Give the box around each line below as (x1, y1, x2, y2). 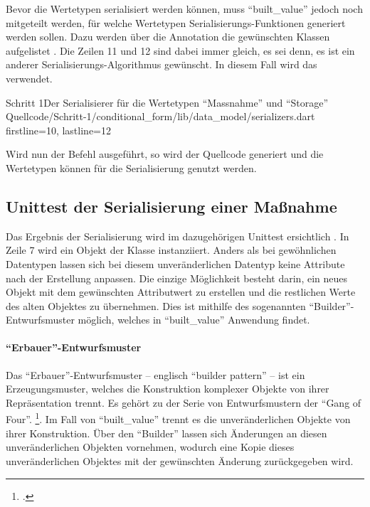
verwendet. (6, 70, 53, 85)
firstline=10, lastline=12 (6, 122, 111, 137)
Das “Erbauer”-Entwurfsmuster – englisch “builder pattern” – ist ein (6, 367, 305, 382)
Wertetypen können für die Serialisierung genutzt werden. (6, 160, 257, 175)
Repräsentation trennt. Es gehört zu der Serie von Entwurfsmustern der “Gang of (6, 395, 361, 410)
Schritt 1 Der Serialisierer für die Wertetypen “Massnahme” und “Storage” (6, 95, 329, 110)
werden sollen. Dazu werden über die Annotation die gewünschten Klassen (6, 29, 330, 44)
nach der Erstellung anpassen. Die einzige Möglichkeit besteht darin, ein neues (6, 270, 348, 285)
